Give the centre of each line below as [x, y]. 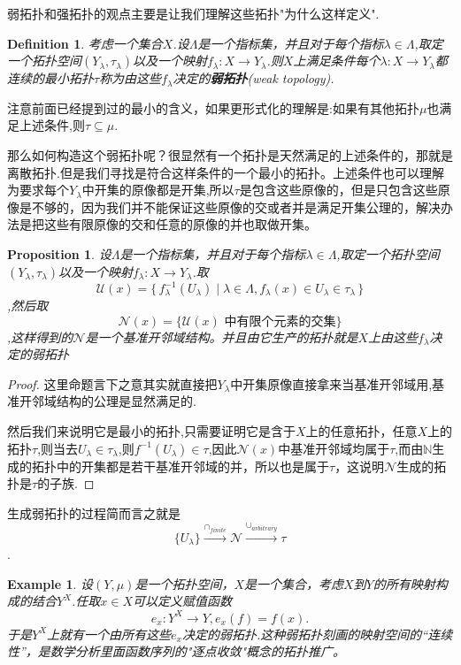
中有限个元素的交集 [280, 321]
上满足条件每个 [337, 61]
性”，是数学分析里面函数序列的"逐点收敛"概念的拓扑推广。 [177, 651]
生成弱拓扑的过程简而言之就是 [94, 512]
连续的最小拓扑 [50, 78]
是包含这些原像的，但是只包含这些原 [345, 190]
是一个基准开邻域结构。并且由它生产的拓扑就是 [222, 336]
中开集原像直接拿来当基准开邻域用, [331, 383]
